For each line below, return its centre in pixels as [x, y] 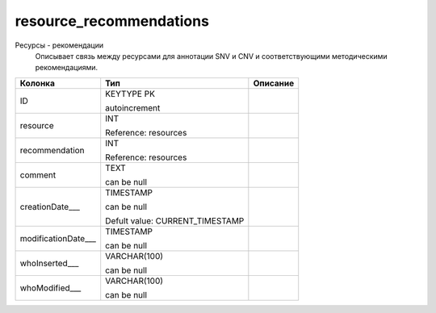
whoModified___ [50, 288]
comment [38, 175]
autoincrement [133, 107]
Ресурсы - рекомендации [59, 45]
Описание [274, 83]
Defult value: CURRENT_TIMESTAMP [175, 220]
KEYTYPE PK [130, 94]
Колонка [38, 83]
